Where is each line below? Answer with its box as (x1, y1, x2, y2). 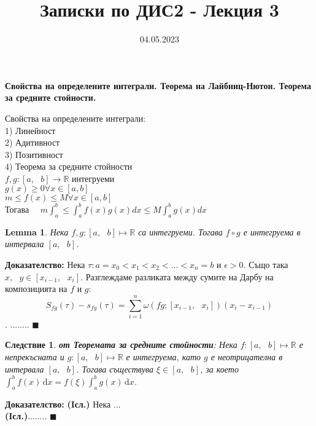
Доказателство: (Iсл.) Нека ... (5, 397, 121, 410)
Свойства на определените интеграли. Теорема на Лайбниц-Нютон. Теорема (5, 79, 311, 92)
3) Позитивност (5, 148, 63, 160)
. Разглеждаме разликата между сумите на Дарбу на (80, 270, 274, 283)
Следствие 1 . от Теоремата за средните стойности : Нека (5, 338, 237, 351)
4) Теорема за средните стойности (5, 160, 133, 173)
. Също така (243, 258, 288, 270)
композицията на (5, 282, 67, 295)
